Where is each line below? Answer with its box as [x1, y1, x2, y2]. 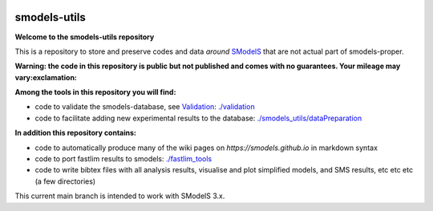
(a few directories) [34, 177, 96, 186]
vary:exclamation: [14, 72, 78, 82]
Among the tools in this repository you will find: [14, 87, 176, 97]
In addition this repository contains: [14, 128, 136, 138]
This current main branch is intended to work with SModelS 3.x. [14, 191, 225, 201]
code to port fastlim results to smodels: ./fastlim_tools [34, 154, 212, 164]
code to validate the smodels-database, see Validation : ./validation [34, 102, 256, 112]
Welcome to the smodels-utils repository [14, 32, 155, 42]
